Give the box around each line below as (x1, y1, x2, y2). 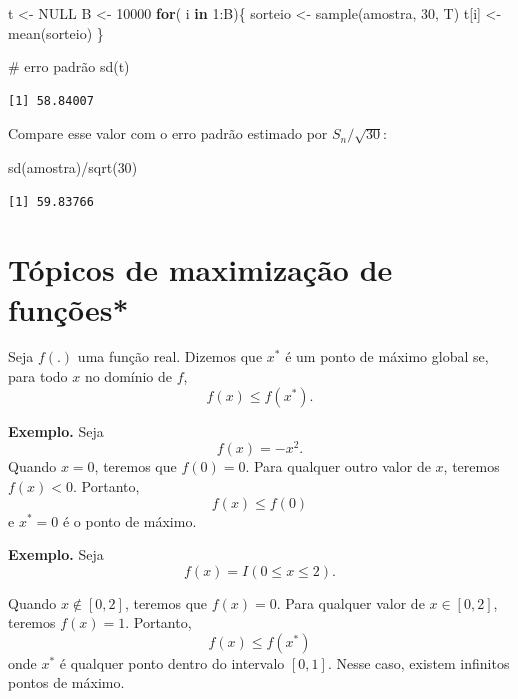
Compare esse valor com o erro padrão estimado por (8, 123, 328, 144)
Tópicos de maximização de (8, 249, 393, 290)
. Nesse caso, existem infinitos (327, 652, 510, 673)
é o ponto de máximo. (62, 510, 197, 531)
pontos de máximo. (8, 672, 125, 693)
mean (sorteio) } (8, 22, 104, 43)
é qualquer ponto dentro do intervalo (59, 652, 285, 673)
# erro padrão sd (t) (8, 56, 130, 77)
